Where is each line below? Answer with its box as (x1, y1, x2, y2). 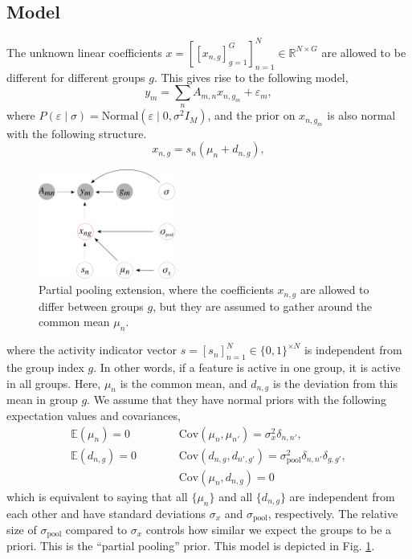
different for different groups (6, 68, 145, 85)
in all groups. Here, (6, 374, 101, 391)
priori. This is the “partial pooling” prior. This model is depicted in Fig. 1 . (6, 537, 375, 554)
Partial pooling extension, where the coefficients (39, 281, 274, 298)
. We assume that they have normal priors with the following (87, 391, 386, 408)
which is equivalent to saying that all (6, 488, 188, 504)
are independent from (289, 488, 395, 504)
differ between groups (39, 297, 144, 314)
